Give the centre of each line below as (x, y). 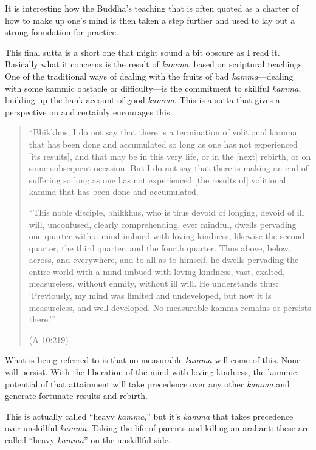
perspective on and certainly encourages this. (89, 111)
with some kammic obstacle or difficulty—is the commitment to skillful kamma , (153, 88)
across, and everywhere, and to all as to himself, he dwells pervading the (164, 260)
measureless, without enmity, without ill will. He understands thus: (153, 283)
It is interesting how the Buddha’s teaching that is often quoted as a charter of (152, 8)
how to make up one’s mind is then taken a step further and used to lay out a (150, 20)
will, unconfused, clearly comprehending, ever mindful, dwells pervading (163, 224)
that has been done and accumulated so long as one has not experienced (163, 144)
